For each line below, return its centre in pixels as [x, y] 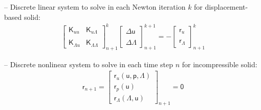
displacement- [226, 7]
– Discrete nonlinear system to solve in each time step [89, 64]
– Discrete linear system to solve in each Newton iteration [95, 7]
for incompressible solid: [220, 64]
